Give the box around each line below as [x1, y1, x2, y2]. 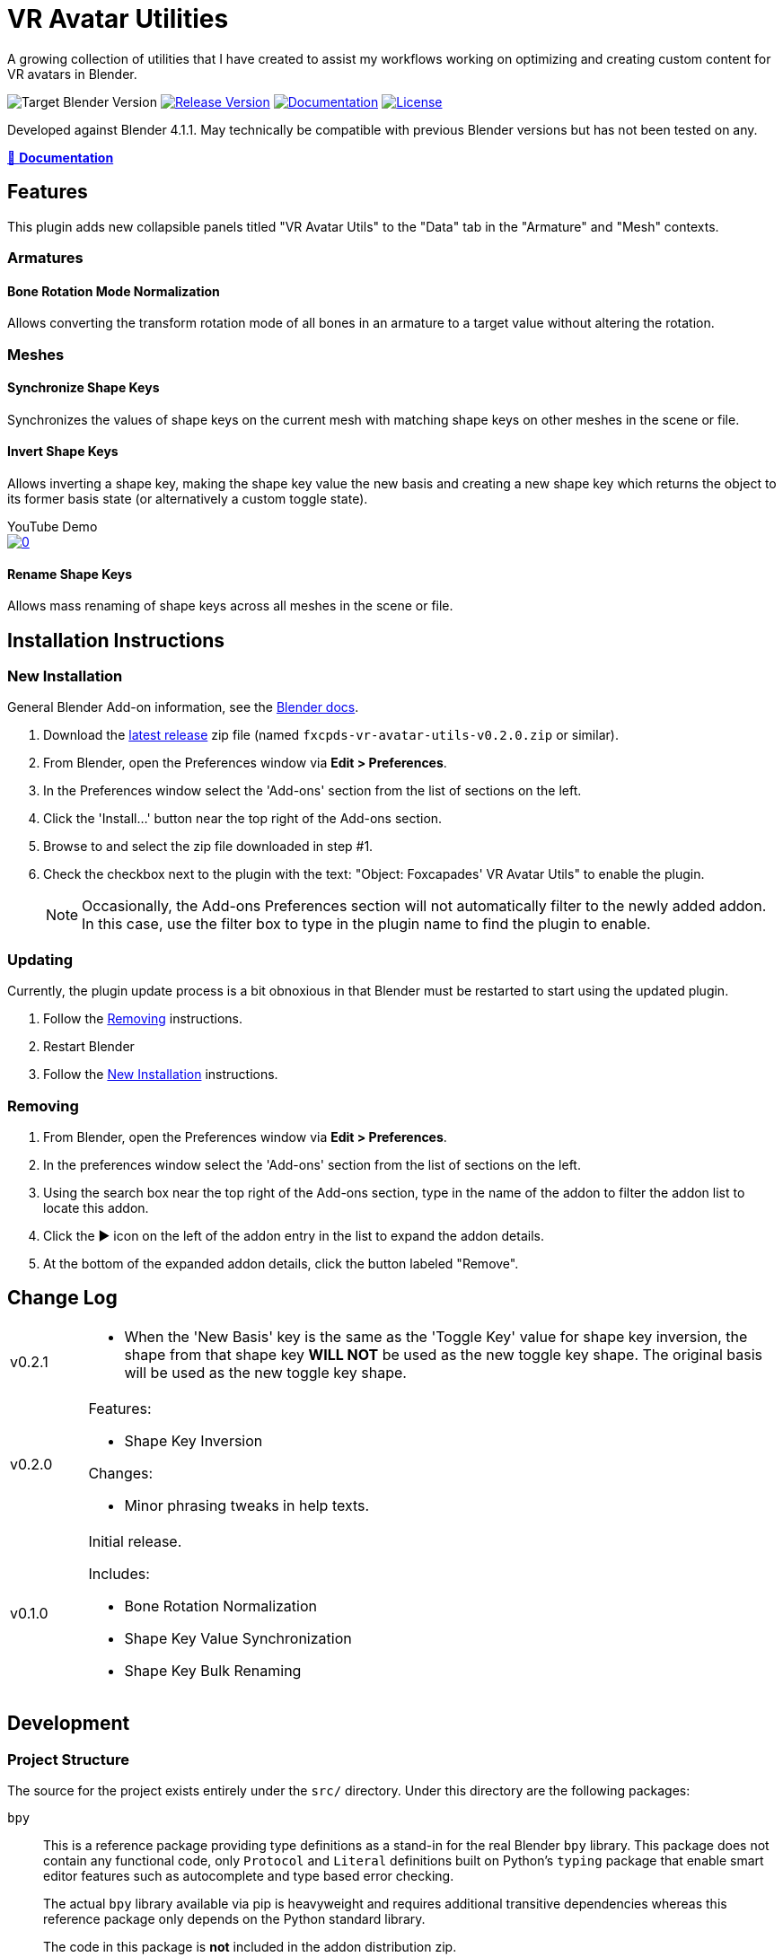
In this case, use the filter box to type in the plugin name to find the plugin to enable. [82, 915, 651, 934]
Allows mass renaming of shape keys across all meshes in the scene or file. [7, 598, 453, 614]
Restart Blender [43, 1039, 135, 1055]
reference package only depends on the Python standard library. [43, 1911, 426, 1926]
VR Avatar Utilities [7, 4, 229, 34]
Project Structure [7, 1750, 129, 1768]
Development [7, 1712, 130, 1735]
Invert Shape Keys [7, 443, 119, 460]
